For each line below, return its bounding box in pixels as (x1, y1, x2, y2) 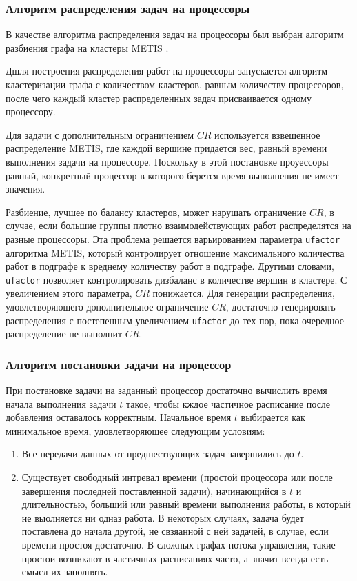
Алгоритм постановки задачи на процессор (6, 355, 232, 373)
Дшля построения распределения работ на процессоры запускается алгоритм (6, 63, 328, 78)
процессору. (6, 104, 56, 119)
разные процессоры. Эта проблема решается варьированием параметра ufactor (6, 231, 340, 246)
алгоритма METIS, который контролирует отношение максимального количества (6, 245, 345, 259)
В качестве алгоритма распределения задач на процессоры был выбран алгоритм (6, 27, 344, 41)
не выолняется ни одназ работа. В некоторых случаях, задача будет (21, 510, 304, 524)
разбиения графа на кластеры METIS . (6, 40, 169, 55)
